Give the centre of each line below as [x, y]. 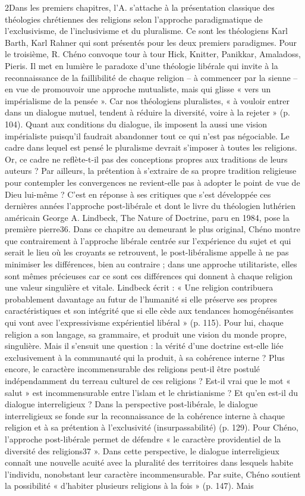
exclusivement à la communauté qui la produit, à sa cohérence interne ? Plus [145, 357]
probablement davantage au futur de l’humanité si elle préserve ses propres [141, 299]
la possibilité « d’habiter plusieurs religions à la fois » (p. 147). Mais [129, 486]
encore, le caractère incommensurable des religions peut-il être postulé [133, 369]
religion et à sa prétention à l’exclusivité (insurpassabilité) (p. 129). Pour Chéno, [152, 427]
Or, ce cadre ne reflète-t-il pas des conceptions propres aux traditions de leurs [146, 159]
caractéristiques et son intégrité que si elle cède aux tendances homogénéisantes [149, 311]
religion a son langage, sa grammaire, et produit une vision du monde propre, [146, 334]
